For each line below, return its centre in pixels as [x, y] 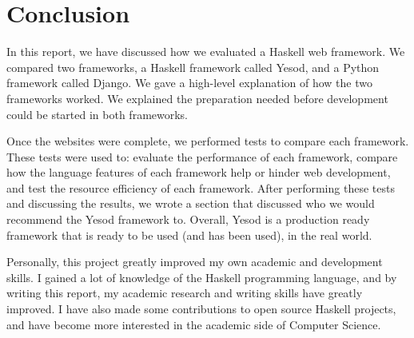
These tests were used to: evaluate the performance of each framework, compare [202, 156]
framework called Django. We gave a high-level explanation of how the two [189, 83]
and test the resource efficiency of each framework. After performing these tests [201, 187]
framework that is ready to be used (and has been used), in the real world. [189, 235]
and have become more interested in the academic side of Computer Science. [194, 324]
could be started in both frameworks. [98, 114]
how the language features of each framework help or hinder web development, [199, 172]
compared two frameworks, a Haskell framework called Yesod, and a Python [193, 67]
